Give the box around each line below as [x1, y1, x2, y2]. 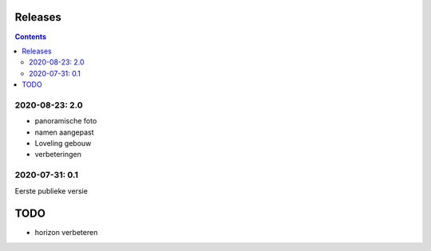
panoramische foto [34, 116, 97, 126]
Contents [14, 32, 47, 41]
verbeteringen [34, 150, 81, 159]
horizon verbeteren [34, 228, 98, 237]
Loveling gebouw [34, 139, 92, 147]
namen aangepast [34, 127, 95, 137]
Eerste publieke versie [14, 186, 88, 195]
